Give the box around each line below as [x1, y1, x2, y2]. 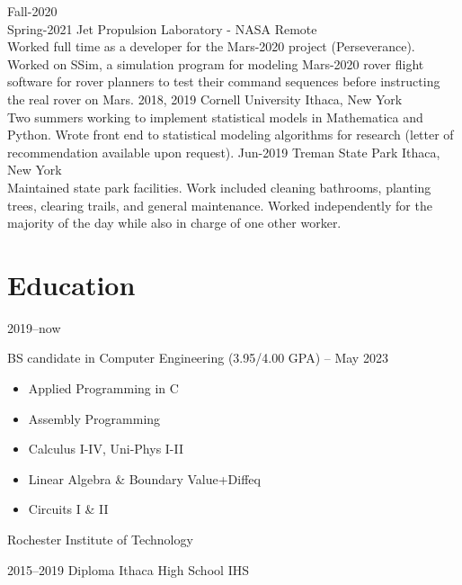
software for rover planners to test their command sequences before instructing [7, 72, 440, 91]
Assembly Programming [28, 409, 161, 427]
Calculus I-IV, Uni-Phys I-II [28, 439, 184, 458]
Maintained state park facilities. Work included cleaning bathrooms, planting [7, 177, 431, 196]
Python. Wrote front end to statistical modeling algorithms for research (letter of [7, 125, 454, 144]
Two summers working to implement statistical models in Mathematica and [7, 107, 423, 126]
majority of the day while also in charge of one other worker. [7, 213, 342, 232]
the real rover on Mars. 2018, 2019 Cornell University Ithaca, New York [7, 89, 403, 108]
